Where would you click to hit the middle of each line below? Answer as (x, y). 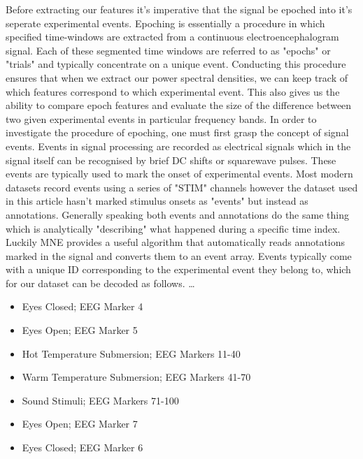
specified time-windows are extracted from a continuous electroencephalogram (172, 37)
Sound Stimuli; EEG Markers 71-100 (100, 400)
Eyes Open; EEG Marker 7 (80, 424)
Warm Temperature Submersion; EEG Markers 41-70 (136, 377)
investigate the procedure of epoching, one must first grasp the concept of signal (177, 132)
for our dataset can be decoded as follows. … (100, 283)
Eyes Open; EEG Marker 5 (80, 330)
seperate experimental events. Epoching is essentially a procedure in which (165, 23)
